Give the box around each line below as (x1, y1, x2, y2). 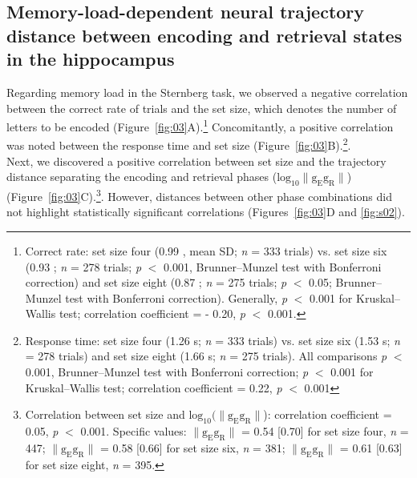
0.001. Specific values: (80, 423, 187, 440)
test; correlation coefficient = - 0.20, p (59, 305, 245, 322)
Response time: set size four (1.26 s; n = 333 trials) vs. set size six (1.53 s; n (25, 331, 400, 348)
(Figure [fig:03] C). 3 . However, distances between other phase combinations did (6, 186, 392, 204)
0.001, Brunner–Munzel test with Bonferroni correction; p (25, 364, 309, 380)
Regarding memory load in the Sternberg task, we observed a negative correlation (6, 83, 408, 100)
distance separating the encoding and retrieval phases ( (6, 168, 277, 185)
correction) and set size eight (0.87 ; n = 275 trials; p (25, 274, 287, 291)
